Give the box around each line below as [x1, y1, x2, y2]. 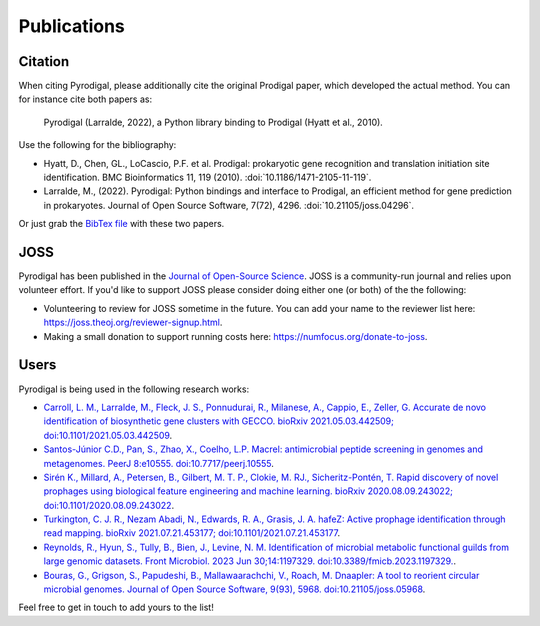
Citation [18, 53, 70, 70]
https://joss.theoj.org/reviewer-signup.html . [43, 316, 223, 329]
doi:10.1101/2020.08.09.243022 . [43, 499, 175, 511]
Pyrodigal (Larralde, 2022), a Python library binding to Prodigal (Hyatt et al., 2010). [43, 116, 384, 128]
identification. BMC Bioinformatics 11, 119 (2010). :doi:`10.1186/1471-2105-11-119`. [43, 171, 372, 184]
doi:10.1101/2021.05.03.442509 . [43, 429, 173, 441]
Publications [18, 15, 125, 37]
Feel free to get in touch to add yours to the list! [18, 601, 214, 614]
